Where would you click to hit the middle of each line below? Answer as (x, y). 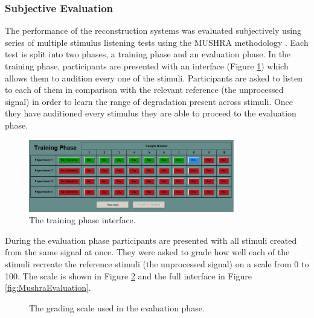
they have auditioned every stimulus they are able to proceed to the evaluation (151, 113)
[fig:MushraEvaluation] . (48, 288)
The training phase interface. (82, 220)
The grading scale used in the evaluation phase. (117, 307)
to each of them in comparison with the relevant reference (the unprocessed (144, 90)
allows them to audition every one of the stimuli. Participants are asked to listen (154, 78)
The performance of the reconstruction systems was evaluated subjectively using (153, 30)
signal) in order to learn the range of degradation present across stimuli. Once (149, 101)
